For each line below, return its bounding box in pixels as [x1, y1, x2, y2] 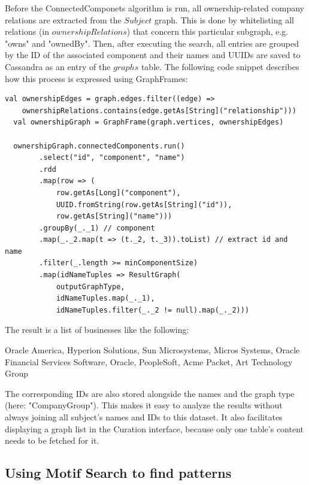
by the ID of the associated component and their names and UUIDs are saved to [5, 48, 301, 61]
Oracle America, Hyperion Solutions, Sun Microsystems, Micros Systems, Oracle [5, 344, 300, 356]
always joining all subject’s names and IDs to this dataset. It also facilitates [5, 411, 283, 423]
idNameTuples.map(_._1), [56, 294, 155, 303]
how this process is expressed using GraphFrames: [5, 72, 188, 84]
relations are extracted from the [5, 13, 122, 26]
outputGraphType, [56, 282, 125, 291]
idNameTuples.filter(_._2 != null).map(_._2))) [56, 305, 250, 314]
